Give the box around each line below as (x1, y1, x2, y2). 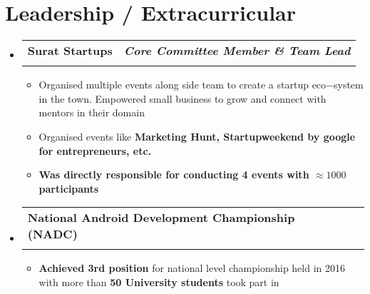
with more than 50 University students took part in (38, 274, 279, 289)
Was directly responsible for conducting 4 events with (38, 167, 309, 182)
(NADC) (27, 225, 78, 243)
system (333, 77, 364, 92)
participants (38, 181, 99, 196)
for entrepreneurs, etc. (38, 143, 152, 158)
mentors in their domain (38, 105, 145, 120)
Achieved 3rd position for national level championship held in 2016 (38, 260, 346, 275)
